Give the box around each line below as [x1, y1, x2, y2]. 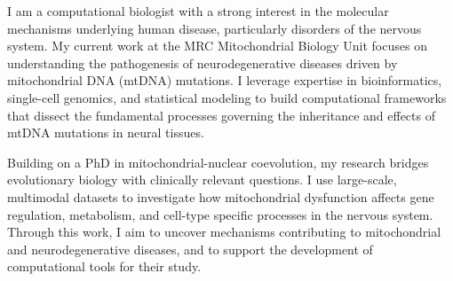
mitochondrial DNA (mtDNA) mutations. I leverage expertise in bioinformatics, [7, 71, 442, 90]
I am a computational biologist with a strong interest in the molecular [7, 2, 389, 20]
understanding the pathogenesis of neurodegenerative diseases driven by [7, 53, 398, 72]
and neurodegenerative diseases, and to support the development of [7, 239, 373, 258]
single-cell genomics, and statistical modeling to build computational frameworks [7, 88, 447, 106]
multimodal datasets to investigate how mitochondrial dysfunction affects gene [7, 187, 434, 206]
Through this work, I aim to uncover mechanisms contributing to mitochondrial [7, 222, 441, 241]
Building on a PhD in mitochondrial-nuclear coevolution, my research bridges [7, 152, 429, 171]
